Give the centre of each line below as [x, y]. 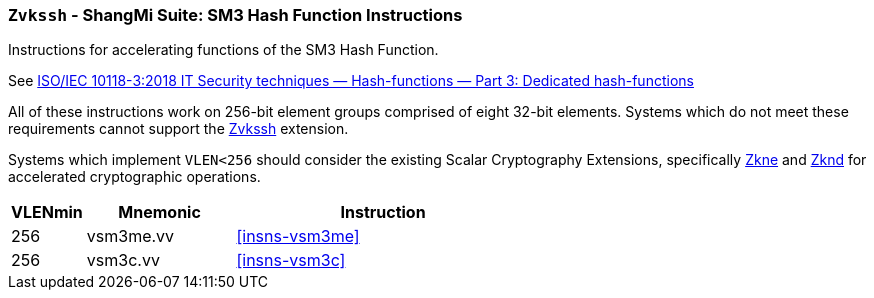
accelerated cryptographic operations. [134, 177]
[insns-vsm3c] [291, 260]
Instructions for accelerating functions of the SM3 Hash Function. [223, 50]
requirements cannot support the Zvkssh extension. [178, 129]
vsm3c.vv [123, 260]
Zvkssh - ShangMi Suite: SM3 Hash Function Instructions [235, 15]
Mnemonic [159, 212]
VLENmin [47, 212]
